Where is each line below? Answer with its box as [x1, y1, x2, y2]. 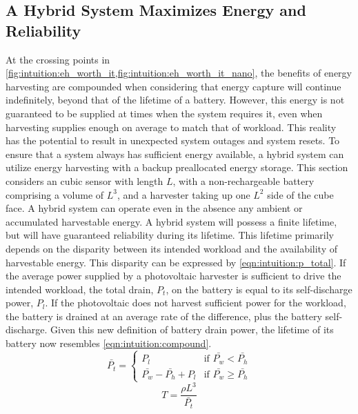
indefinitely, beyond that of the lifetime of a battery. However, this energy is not [6, 92, 345, 107]
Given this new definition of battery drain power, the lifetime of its [50, 322, 334, 337]
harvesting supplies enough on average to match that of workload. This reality [6, 119, 337, 134]
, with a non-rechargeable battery [172, 173, 315, 188]
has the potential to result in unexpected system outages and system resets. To [6, 133, 340, 148]
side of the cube [267, 187, 334, 201]
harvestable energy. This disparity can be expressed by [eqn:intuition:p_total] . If [6, 255, 346, 269]
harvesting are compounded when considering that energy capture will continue [6, 79, 341, 93]
